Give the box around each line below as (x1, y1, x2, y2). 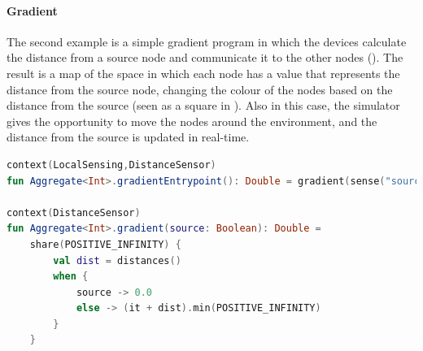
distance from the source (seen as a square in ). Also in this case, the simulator (7, 97, 400, 114)
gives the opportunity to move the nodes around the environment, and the (7, 112, 377, 129)
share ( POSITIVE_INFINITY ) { (29, 238, 181, 250)
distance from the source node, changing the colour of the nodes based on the (7, 80, 393, 97)
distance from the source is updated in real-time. (7, 128, 250, 145)
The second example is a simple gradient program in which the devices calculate (7, 32, 407, 50)
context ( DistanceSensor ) (7, 206, 141, 219)
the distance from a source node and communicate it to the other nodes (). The (7, 49, 403, 66)
